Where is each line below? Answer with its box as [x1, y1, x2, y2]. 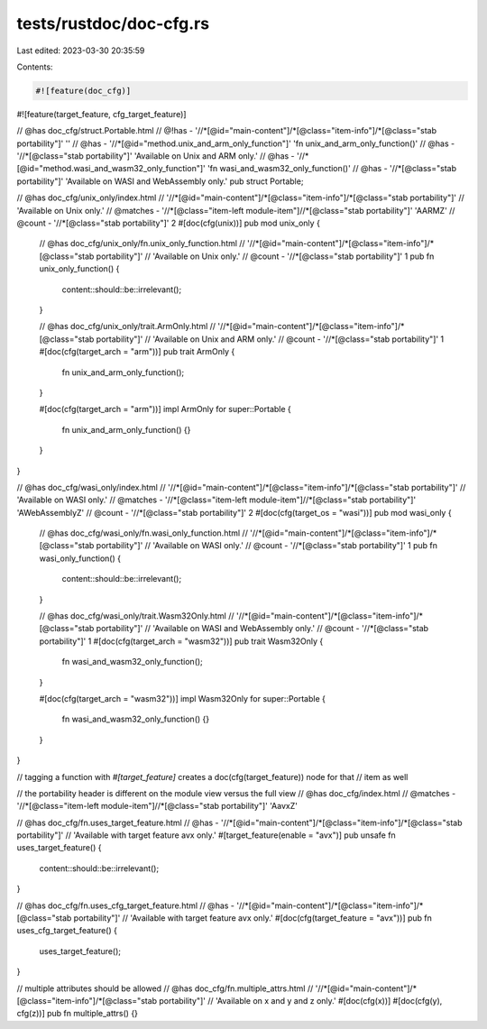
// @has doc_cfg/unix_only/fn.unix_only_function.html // [39, 238, 245, 249]
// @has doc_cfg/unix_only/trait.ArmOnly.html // [39, 321, 216, 332]
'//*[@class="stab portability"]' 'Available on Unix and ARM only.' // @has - [16, 151, 295, 161]
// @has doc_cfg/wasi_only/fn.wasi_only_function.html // [39, 528, 248, 538]
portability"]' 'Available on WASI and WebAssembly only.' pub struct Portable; [16, 176, 304, 187]
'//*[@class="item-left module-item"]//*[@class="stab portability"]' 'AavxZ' [16, 801, 298, 812]
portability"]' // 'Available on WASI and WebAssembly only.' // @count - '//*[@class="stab [96, 623, 428, 634]
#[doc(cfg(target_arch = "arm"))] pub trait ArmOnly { [39, 346, 235, 357]
